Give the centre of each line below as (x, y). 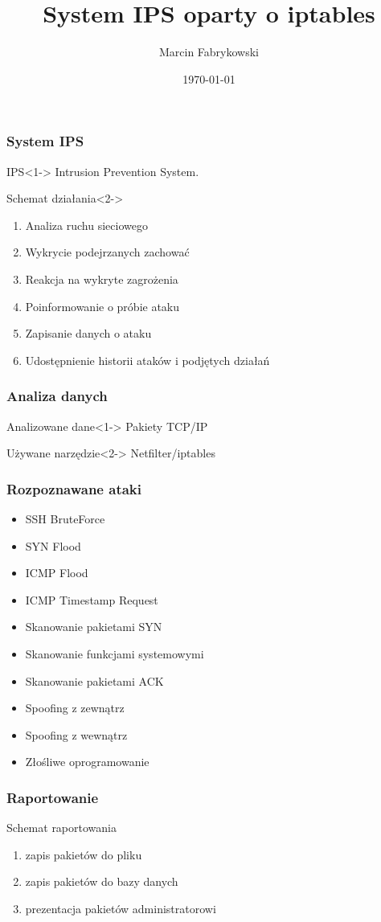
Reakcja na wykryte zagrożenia (102, 279)
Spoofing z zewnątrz (75, 708)
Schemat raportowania (61, 828)
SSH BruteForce (65, 518)
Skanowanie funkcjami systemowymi (115, 653)
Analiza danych (57, 396)
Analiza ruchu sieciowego (86, 225)
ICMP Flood (57, 573)
